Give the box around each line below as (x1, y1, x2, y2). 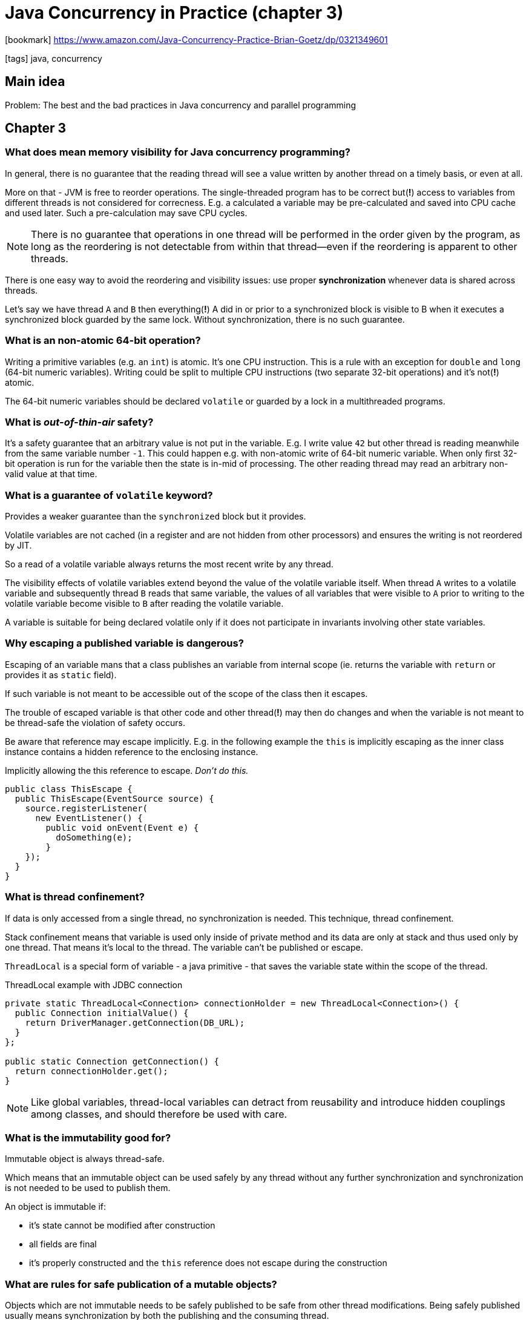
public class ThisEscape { (5, 784, 133, 794)
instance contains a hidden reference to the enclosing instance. (5, 746, 258, 757)
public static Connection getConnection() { (5, 1056, 220, 1066)
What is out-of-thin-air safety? (5, 415, 154, 428)
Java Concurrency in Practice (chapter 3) (5, 2, 344, 23)
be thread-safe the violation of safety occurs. (5, 717, 186, 728)
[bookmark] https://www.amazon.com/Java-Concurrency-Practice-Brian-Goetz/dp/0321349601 (5, 34, 388, 45)
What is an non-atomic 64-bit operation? (5, 334, 201, 347)
